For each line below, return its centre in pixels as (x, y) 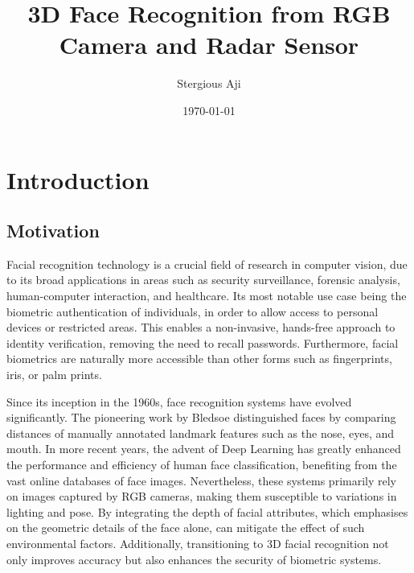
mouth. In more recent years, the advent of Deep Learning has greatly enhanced (204, 449)
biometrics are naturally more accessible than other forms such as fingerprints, (199, 359)
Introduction (78, 179)
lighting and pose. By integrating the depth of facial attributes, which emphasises (207, 511)
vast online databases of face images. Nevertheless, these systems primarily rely (202, 480)
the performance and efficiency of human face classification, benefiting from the (202, 465)
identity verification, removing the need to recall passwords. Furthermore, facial (203, 342)
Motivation (53, 231)
